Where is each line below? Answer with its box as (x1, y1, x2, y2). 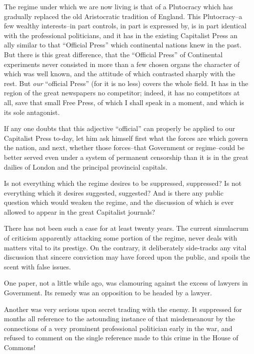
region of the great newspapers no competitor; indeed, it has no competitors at (4, 88, 240, 98)
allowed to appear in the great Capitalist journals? (4, 206, 155, 217)
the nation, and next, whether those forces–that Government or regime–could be (4, 142, 245, 153)
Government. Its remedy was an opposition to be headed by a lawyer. (4, 288, 212, 298)
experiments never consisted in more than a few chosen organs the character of (4, 59, 240, 69)
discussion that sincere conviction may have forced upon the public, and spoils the (4, 252, 250, 262)
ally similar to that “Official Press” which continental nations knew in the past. (4, 40, 242, 50)
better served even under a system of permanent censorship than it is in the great (4, 152, 249, 162)
